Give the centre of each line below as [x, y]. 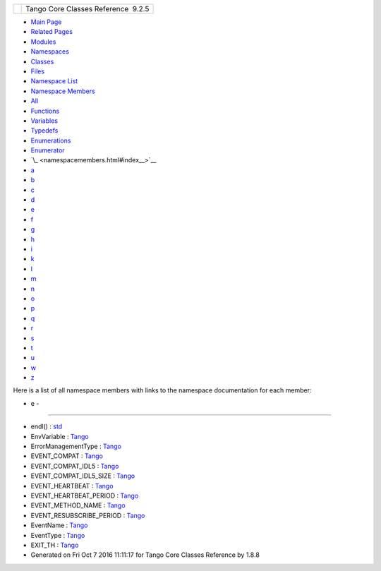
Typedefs [44, 131]
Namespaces [50, 52]
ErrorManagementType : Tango [76, 446]
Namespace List [54, 81]
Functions [45, 111]
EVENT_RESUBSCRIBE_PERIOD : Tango [88, 515]
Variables [44, 121]
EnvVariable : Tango [60, 436]
